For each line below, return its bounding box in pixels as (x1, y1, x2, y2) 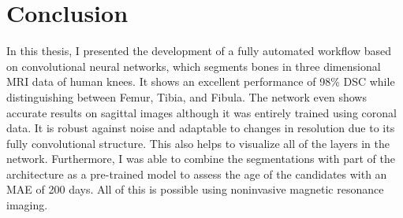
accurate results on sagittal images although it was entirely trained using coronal (6, 104, 397, 120)
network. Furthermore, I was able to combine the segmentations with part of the (6, 150, 395, 167)
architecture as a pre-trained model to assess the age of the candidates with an (6, 165, 387, 182)
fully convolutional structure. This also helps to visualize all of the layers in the (6, 135, 390, 151)
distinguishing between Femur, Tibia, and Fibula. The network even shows (6, 88, 367, 105)
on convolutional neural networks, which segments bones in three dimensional (6, 57, 381, 74)
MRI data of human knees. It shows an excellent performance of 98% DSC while (6, 73, 395, 90)
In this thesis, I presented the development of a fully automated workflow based (6, 42, 392, 59)
